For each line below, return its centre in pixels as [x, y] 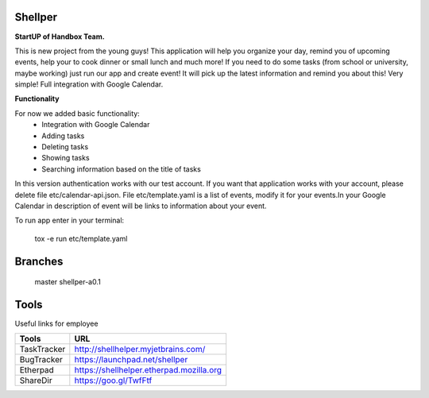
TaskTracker [43, 350]
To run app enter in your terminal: [70, 220]
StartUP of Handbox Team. [60, 37]
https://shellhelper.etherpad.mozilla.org [148, 370]
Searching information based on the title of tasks [122, 169]
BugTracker [41, 360]
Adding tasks [63, 136]
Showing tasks [66, 158]
